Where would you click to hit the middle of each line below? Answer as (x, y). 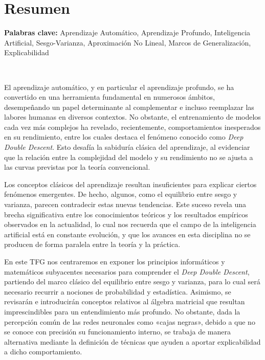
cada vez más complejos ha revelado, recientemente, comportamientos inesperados (132, 127)
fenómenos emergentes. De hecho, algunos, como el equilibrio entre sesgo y (121, 194)
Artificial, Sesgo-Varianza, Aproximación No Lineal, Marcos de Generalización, (128, 42)
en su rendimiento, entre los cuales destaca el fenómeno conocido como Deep (124, 137)
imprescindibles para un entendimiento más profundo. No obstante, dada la (122, 311)
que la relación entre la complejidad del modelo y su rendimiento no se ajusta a (129, 157)
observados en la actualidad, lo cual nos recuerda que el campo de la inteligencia (130, 224)
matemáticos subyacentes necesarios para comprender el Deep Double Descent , (127, 271)
